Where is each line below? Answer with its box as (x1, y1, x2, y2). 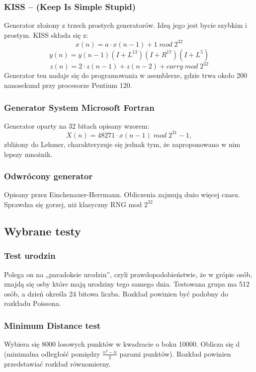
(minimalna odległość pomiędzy (4, 348, 100, 359)
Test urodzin (4, 249, 56, 262)
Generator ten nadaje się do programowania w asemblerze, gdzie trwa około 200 (4, 70, 247, 80)
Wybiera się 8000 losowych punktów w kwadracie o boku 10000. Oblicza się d (4, 339, 240, 349)
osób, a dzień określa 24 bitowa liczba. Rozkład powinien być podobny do (4, 288, 228, 298)
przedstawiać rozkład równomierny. (4, 358, 111, 369)
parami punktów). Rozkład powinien (119, 348, 231, 359)
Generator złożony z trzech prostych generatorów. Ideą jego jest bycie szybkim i (4, 20, 247, 30)
